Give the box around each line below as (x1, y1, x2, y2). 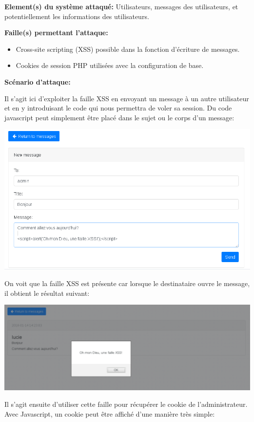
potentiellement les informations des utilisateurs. (4, 11, 149, 21)
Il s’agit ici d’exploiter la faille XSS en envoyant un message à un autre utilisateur (4, 93, 249, 103)
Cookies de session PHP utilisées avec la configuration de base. (16, 60, 204, 70)
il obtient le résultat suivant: (4, 288, 90, 298)
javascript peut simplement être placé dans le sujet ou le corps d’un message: (4, 112, 234, 122)
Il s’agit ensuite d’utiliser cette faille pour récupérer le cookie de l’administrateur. (4, 399, 248, 409)
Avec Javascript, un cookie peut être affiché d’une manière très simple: (4, 408, 215, 419)
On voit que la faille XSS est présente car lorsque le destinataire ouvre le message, (4, 278, 250, 289)
